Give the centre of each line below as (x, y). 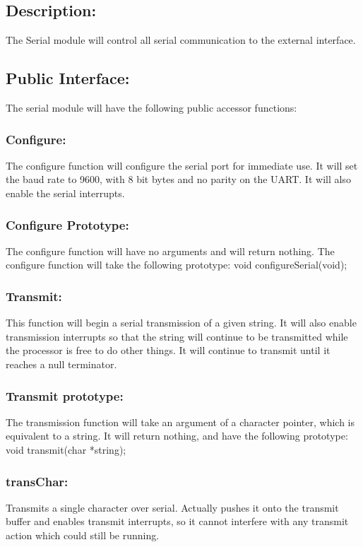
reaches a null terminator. (61, 364)
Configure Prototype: (67, 224)
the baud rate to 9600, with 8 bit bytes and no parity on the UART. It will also (178, 179)
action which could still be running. (83, 535)
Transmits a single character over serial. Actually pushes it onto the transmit (172, 507)
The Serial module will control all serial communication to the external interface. (181, 40)
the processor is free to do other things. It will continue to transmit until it (168, 350)
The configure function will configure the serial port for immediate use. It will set (182, 165)
